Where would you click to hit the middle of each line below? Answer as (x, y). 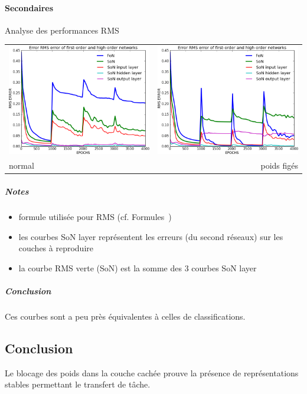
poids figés (279, 165)
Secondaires (29, 7)
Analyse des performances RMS (62, 30)
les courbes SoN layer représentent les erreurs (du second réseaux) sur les (151, 236)
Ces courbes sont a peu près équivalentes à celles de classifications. (125, 316)
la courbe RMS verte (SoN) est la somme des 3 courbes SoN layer (138, 267)
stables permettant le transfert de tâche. (78, 384)
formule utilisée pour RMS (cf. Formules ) (95, 216)
